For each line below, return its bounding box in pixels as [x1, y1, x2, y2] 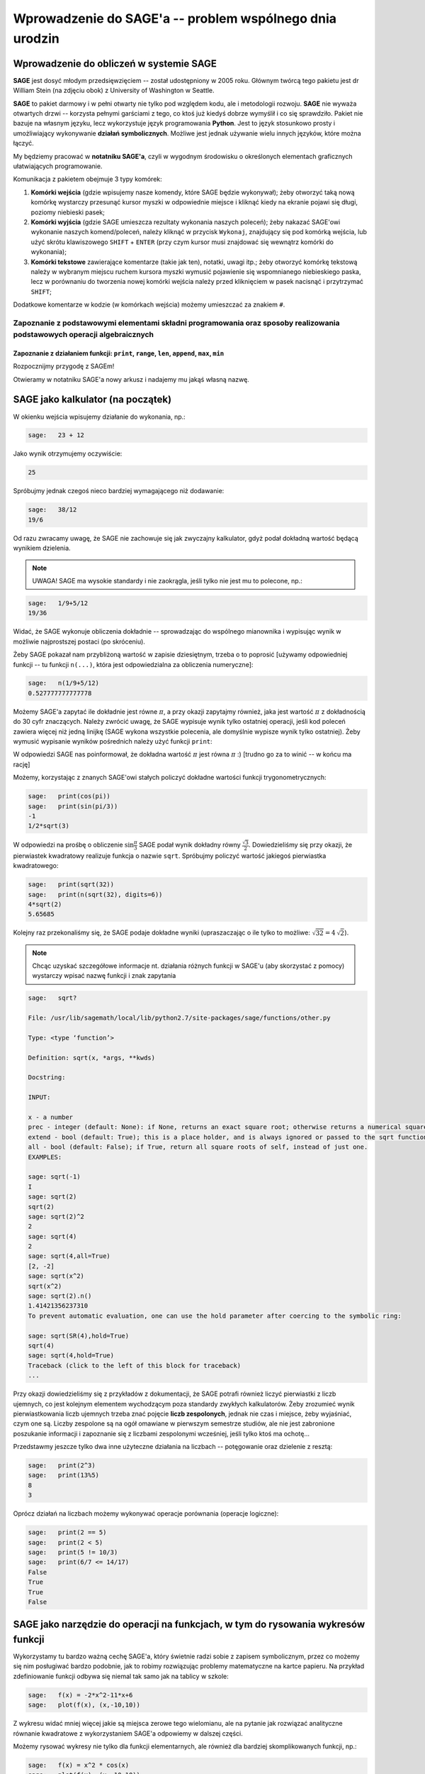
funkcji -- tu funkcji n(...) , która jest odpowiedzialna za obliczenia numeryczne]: [13, 660, 254, 668]
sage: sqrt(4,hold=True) [28, 1352, 115, 1360]
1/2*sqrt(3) [28, 822, 70, 830]
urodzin [13, 31, 60, 46]
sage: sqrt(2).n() [28, 1292, 92, 1300]
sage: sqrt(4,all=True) [28, 1252, 111, 1260]
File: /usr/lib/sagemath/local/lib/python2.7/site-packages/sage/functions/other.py [28, 1014, 331, 1022]
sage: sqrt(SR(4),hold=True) [28, 1331, 130, 1340]
